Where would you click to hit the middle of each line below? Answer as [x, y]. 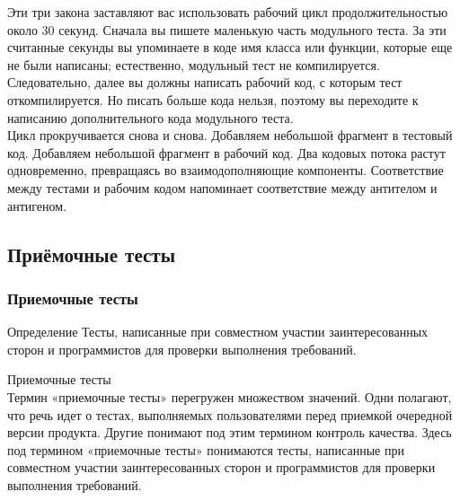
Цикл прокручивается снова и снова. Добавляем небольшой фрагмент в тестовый [230, 135]
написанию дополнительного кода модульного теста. [150, 117]
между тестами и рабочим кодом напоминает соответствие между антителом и [222, 187]
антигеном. [37, 205]
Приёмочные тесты [92, 254]
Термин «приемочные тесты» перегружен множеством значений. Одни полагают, [230, 396]
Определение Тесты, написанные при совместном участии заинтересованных [218, 332]
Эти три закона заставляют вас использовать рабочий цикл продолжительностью [228, 12]
